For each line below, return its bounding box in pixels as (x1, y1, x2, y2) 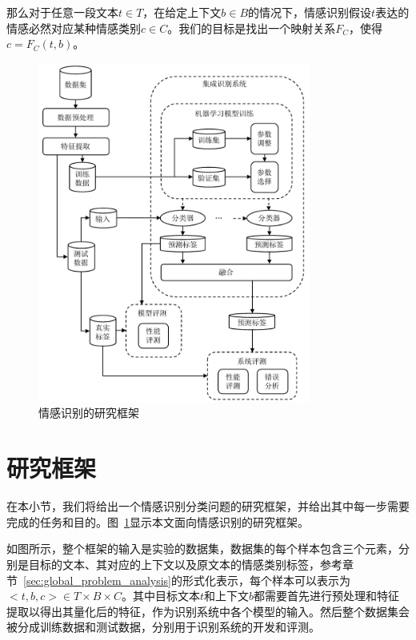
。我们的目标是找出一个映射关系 (167, 19, 336, 36)
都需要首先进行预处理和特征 (254, 587, 400, 604)
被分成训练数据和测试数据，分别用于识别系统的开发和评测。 (6, 618, 320, 635)
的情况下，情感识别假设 (248, 4, 372, 20)
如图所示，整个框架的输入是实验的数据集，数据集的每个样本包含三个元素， (6, 540, 398, 557)
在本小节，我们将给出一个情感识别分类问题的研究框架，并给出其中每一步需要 (6, 498, 410, 515)
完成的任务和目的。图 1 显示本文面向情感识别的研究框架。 (6, 513, 309, 530)
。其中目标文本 (121, 587, 200, 604)
